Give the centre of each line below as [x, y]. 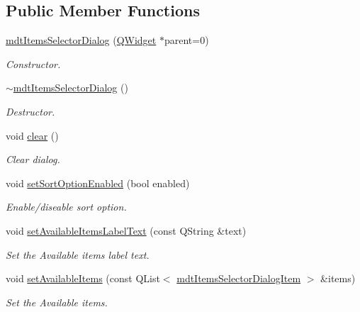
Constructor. [33, 63]
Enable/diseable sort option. [66, 207]
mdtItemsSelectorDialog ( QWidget [81, 40]
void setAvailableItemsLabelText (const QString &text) [126, 230]
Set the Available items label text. [78, 254]
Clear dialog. [33, 159]
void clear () [32, 135]
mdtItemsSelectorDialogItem [239, 278]
